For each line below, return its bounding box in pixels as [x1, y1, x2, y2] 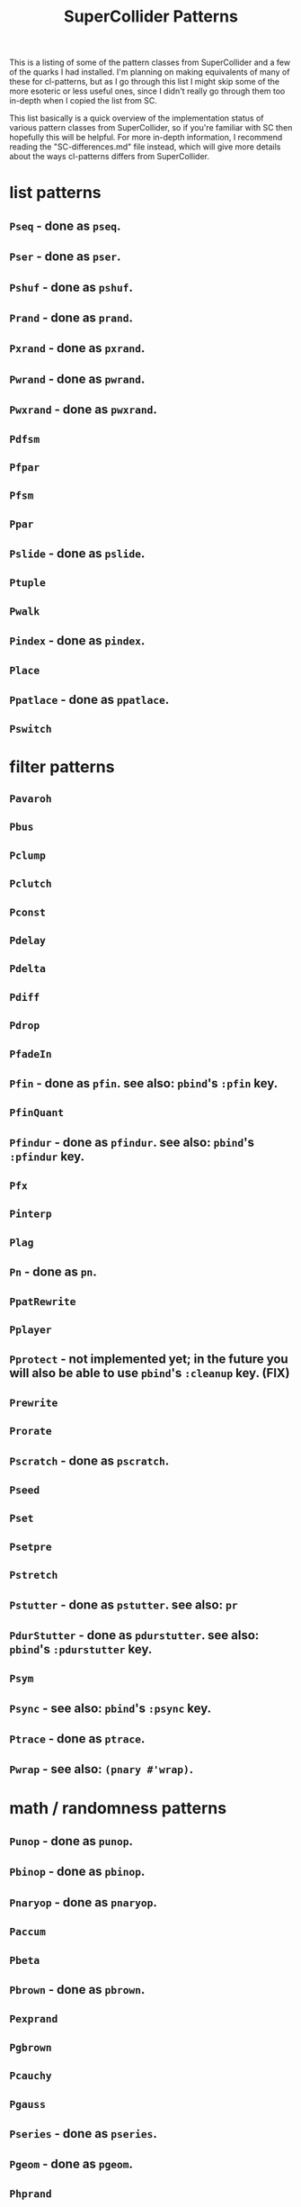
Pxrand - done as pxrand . [9, 340, 146, 356]
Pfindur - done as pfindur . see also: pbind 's [9, 1134, 254, 1149]
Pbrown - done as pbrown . [9, 1982, 146, 1997]
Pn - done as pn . [9, 1265, 97, 1280]
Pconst [9, 905, 47, 919]
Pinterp [9, 1208, 52, 1221]
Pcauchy [9, 2069, 52, 2083]
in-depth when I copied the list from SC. [9, 95, 157, 106]
